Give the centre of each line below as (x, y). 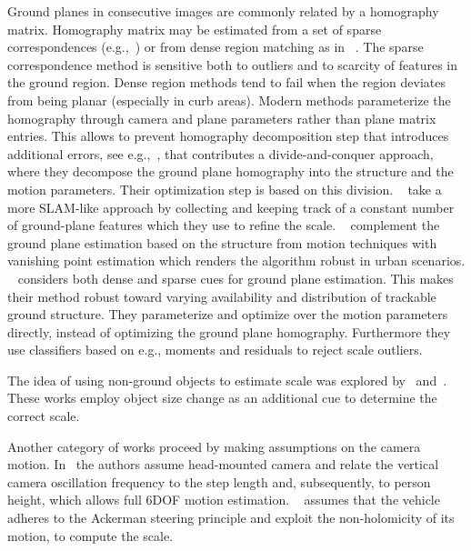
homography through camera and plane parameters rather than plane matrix (222, 118)
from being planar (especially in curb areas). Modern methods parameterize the (229, 100)
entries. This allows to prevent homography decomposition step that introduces (228, 136)
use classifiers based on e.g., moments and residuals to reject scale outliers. (215, 350)
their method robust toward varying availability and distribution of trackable (222, 296)
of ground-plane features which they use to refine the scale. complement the (224, 225)
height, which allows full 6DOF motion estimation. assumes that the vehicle (224, 500)
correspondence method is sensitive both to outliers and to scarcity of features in (232, 64)
